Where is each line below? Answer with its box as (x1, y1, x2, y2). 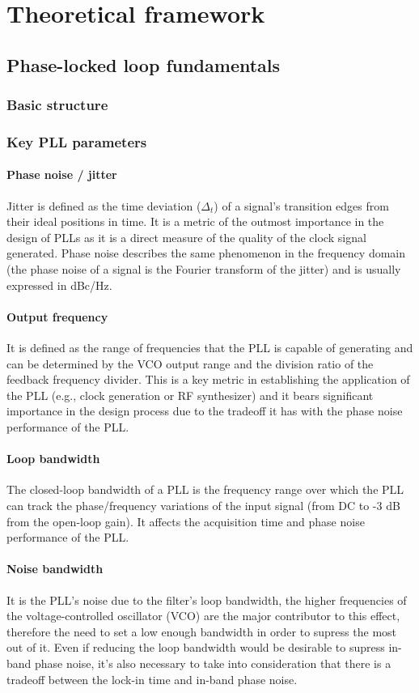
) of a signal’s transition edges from (214, 197, 389, 214)
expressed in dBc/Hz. (6, 276, 112, 293)
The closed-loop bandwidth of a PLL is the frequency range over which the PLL (6, 481, 404, 498)
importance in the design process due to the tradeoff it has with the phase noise (6, 402, 403, 419)
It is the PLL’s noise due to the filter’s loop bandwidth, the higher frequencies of (6, 591, 407, 608)
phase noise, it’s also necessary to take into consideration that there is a (35, 654, 391, 671)
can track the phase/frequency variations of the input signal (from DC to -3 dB (6, 496, 400, 513)
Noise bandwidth (6, 560, 104, 577)
